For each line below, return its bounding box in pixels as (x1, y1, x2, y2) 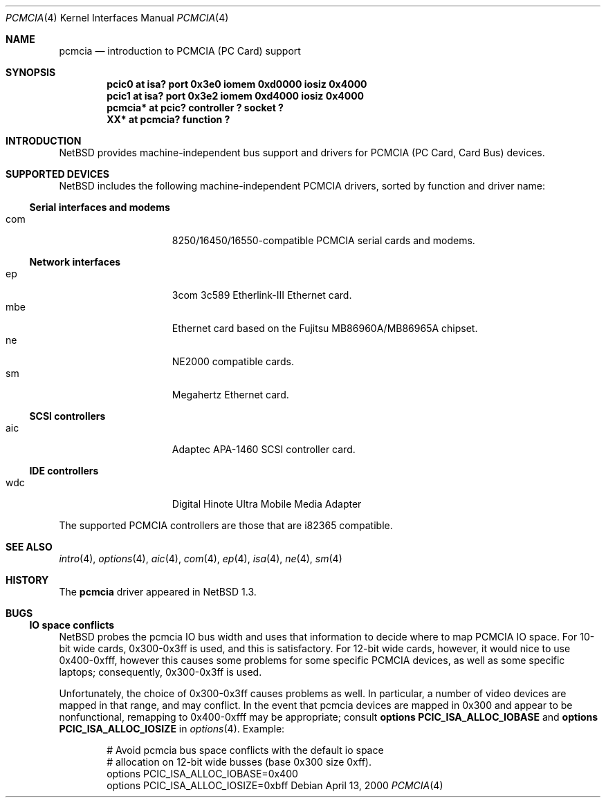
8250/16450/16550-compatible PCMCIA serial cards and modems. (172, 234, 475, 246)
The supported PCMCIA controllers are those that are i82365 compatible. (59, 519, 393, 531)
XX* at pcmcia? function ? (107, 113, 230, 125)
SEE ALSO (6, 541, 53, 553)
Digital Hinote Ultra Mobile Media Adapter (172, 498, 362, 510)
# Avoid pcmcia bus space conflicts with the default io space (107, 744, 384, 756)
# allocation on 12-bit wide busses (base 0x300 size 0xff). (107, 756, 371, 768)
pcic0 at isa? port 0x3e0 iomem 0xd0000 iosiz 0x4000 (107, 78, 367, 90)
